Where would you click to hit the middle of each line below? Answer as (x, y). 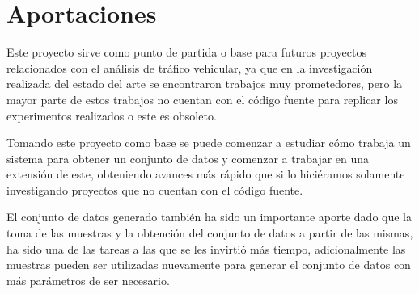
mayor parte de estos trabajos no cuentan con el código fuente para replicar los (202, 99)
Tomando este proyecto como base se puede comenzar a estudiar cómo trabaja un (209, 143)
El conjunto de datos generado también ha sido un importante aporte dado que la (209, 217)
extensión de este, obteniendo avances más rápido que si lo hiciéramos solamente (206, 174)
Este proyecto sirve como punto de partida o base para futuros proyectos (186, 52)
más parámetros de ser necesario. (88, 280)
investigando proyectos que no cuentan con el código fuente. (155, 189)
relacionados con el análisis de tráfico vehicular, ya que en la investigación (190, 67)
